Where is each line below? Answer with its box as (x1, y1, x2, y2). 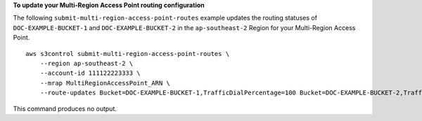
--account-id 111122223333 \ (39, 69, 141, 77)
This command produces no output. (13, 104, 117, 113)
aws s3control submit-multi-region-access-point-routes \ (25, 50, 230, 57)
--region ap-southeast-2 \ (39, 59, 134, 67)
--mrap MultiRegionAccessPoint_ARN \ (39, 79, 170, 87)
